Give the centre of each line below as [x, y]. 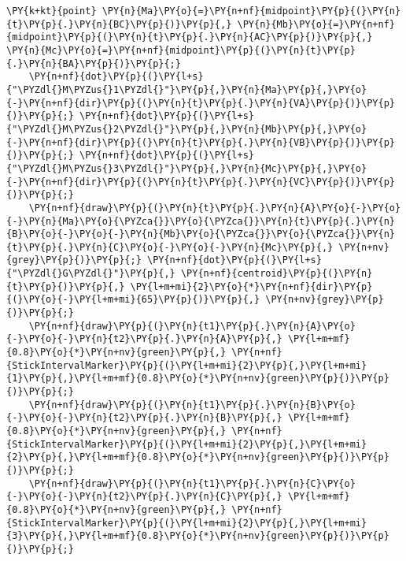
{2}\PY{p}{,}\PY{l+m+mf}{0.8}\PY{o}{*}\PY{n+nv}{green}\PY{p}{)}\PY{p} [198, 457]
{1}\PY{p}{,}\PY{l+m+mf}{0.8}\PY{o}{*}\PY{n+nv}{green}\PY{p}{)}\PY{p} [198, 379]
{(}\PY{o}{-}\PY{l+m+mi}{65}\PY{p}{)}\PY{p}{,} [133, 300]
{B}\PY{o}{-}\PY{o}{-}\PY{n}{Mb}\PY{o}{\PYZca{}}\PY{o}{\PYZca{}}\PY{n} [201, 234]
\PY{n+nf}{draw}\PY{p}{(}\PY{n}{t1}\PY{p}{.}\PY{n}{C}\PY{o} [192, 483]
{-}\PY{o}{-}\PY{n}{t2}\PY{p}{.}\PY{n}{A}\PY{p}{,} [144, 339]
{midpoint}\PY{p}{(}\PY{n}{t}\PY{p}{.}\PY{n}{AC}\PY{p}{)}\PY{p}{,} [190, 37]
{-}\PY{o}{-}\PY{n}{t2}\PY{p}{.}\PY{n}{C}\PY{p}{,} [144, 497]
